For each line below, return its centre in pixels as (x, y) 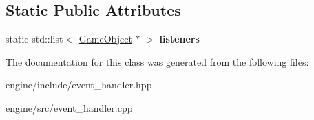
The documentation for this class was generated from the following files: (157, 61)
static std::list (34, 39)
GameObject (105, 39)
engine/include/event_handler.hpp (79, 85)
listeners (179, 39)
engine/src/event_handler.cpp (69, 107)
